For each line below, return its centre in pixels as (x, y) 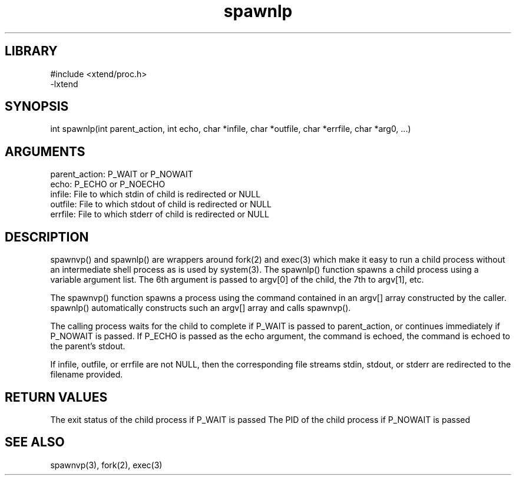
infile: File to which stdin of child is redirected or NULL (156, 194)
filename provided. (87, 375)
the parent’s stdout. (88, 346)
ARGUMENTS (45, 151)
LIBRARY (31, 51)
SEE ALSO (35, 442)
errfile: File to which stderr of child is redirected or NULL (160, 214)
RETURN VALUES (56, 397)
